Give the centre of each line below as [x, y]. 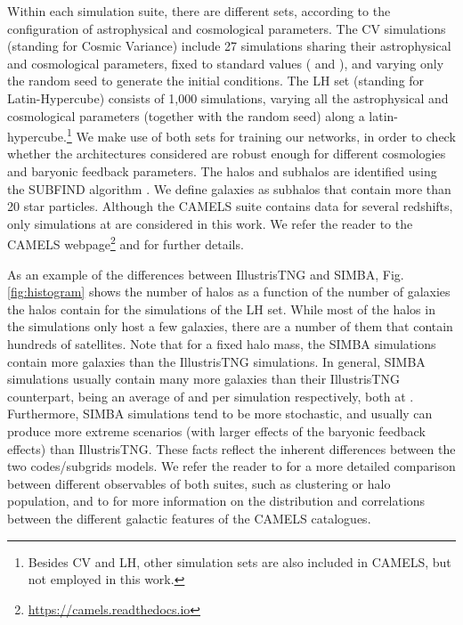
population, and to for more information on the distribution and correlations [216, 501]
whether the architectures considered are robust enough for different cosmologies [227, 154]
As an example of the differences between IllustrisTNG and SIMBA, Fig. [206, 274]
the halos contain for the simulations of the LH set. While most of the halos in [221, 308]
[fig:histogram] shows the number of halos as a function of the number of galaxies [229, 292]
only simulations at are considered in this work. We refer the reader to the [210, 223]
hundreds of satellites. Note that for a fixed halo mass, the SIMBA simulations [222, 344]
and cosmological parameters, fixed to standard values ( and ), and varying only [226, 63]
